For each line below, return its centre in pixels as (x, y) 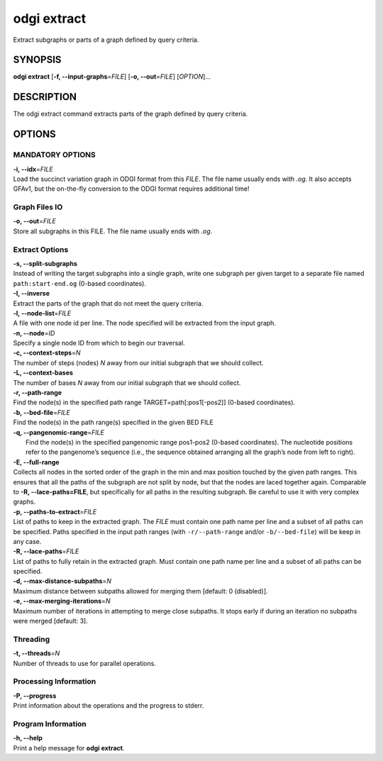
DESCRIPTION (45, 97)
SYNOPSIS (37, 60)
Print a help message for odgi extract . (69, 748)
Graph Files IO (38, 207)
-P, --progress (35, 696)
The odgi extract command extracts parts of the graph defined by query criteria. (131, 114)
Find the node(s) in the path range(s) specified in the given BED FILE (113, 423)
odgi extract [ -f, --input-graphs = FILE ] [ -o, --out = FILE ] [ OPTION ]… (112, 77)
